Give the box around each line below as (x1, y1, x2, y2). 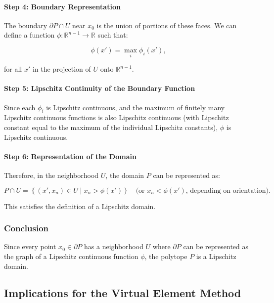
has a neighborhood (84, 241, 143, 252)
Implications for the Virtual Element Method (4, 285, 241, 300)
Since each (4, 102, 36, 112)
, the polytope (144, 251, 187, 261)
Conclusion (4, 222, 48, 234)
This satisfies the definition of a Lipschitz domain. (4, 201, 156, 211)
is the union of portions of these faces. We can (96, 20, 237, 30)
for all (4, 64, 22, 74)
